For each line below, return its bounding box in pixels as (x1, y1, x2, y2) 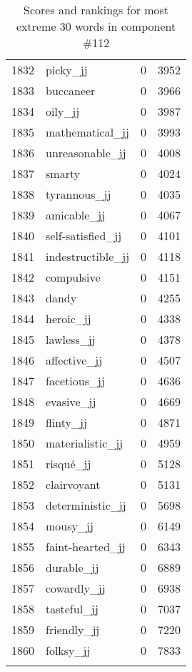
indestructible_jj (46, 248, 130, 265)
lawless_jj (46, 331, 96, 347)
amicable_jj (46, 207, 106, 223)
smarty (46, 165, 81, 182)
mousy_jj (46, 518, 94, 534)
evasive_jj (46, 393, 96, 410)
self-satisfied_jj (46, 227, 122, 244)
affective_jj (46, 352, 103, 368)
